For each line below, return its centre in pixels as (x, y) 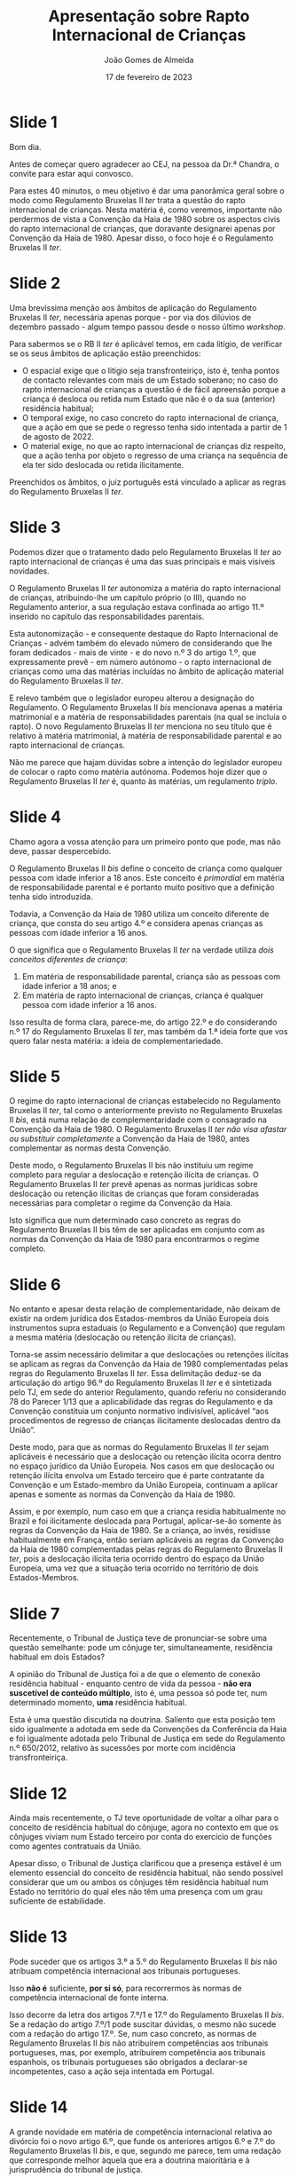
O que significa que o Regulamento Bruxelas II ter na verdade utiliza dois (142, 950)
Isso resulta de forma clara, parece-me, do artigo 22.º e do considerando (143, 1022)
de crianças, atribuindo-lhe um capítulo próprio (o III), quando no (128, 598)
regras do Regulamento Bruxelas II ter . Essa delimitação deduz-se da (135, 1373)
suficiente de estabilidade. (58, 1901)
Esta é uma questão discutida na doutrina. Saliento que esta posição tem (142, 1720)
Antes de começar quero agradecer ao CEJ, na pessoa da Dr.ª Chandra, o (144, 164)
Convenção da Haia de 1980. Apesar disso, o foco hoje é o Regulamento (141, 238)
